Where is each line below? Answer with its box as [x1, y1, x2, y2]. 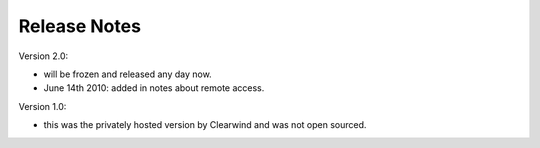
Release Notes [18, 15, 142, 37]
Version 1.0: [18, 100, 67, 112]
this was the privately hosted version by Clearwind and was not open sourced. [43, 119, 367, 131]
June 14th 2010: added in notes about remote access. [43, 82, 265, 94]
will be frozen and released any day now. [43, 68, 212, 80]
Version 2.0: [18, 50, 69, 62]
